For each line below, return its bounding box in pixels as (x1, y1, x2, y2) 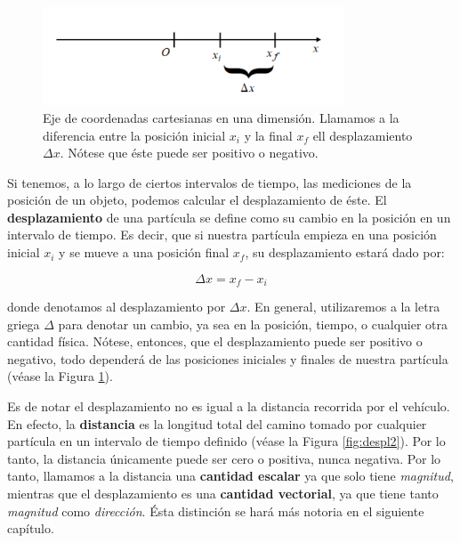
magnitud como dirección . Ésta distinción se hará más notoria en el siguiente (7, 501, 424, 520)
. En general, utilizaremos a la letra (246, 297, 440, 316)
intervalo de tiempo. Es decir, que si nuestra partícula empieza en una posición (7, 225, 437, 244)
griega (7, 314, 40, 333)
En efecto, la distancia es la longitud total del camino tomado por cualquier (7, 414, 427, 433)
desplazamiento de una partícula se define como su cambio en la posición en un (7, 207, 451, 226)
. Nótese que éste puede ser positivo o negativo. (60, 143, 319, 162)
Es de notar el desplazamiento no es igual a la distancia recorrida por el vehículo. (7, 397, 450, 416)
